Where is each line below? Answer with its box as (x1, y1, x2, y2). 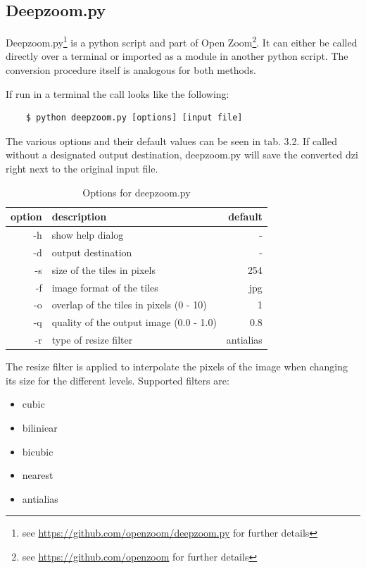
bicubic (22, 444, 53, 458)
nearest (22, 468, 53, 482)
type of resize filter (51, 332, 133, 347)
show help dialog (51, 227, 124, 242)
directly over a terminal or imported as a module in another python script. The (6, 49, 348, 63)
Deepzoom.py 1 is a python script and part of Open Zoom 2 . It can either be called (6, 33, 358, 49)
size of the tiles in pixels (51, 262, 156, 277)
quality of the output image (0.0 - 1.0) (51, 315, 217, 330)
